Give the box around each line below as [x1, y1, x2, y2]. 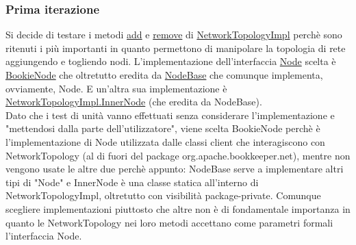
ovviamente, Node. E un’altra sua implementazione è [5, 81, 227, 95]
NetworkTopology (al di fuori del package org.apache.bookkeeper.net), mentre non [5, 148, 351, 162]
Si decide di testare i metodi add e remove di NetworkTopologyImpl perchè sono [5, 27, 342, 42]
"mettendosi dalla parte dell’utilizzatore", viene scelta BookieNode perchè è [5, 121, 320, 136]
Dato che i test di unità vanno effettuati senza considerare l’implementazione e [5, 107, 335, 122]
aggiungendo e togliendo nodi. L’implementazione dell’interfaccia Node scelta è [5, 54, 336, 68]
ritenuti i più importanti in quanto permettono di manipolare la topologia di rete [5, 40, 346, 55]
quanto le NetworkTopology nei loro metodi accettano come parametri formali [5, 215, 333, 229]
